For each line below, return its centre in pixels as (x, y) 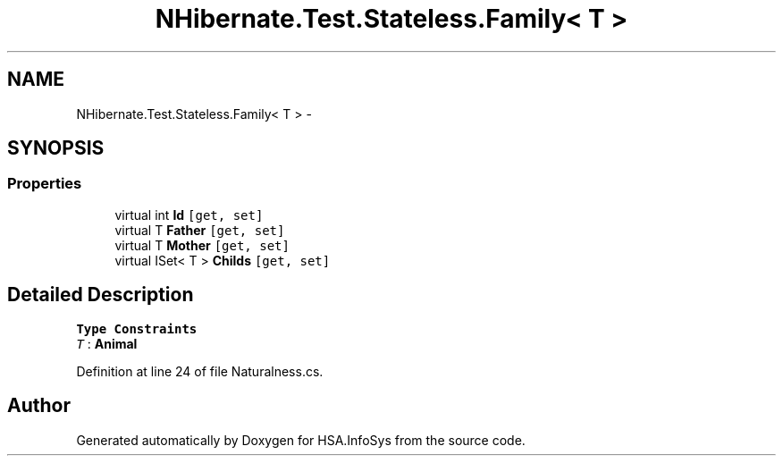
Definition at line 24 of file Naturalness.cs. (200, 371)
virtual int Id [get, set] (189, 215)
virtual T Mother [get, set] (202, 245)
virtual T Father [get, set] (200, 230)
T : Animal (107, 343)
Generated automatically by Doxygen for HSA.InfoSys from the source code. (301, 440)
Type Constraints (137, 328)
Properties (45, 184)
